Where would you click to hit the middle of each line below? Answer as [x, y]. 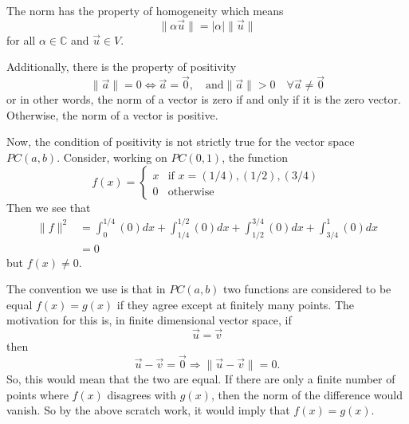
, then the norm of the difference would [307, 394]
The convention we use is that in [86, 289]
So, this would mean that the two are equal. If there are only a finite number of [201, 378]
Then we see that [49, 207]
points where [37, 394]
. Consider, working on [112, 157]
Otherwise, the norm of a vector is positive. [112, 114]
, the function [255, 157]
